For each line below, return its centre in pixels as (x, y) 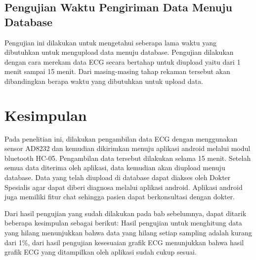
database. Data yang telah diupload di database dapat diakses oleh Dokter (118, 177)
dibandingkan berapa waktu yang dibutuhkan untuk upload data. (104, 81)
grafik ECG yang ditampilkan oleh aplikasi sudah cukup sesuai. (101, 252)
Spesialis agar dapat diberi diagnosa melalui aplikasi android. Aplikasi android (124, 187)
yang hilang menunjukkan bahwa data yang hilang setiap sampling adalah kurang (128, 233)
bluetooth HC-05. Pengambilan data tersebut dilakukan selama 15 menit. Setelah (128, 158)
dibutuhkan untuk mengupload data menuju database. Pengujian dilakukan (119, 52)
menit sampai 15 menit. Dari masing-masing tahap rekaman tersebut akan (117, 71)
